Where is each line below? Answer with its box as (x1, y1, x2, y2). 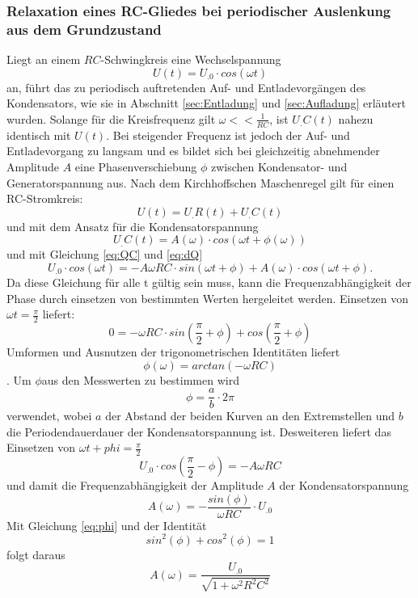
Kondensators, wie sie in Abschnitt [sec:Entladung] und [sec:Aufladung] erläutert (6, 95, 406, 112)
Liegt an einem (6, 51, 81, 68)
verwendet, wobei (6, 407, 92, 424)
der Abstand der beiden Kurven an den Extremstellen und (105, 407, 395, 424)
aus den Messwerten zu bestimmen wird (41, 371, 239, 388)
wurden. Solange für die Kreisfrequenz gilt (6, 110, 216, 127)
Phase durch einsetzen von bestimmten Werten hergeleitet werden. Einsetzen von (6, 289, 409, 306)
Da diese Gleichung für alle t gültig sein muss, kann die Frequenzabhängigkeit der (6, 273, 412, 290)
